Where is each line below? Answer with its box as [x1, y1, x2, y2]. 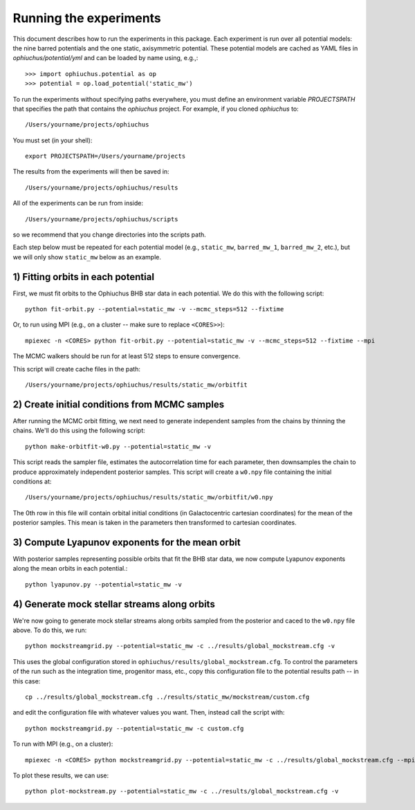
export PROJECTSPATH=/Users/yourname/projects [25, 152, 186, 160]
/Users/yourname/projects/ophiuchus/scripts [25, 215, 179, 223]
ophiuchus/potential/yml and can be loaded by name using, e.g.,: [12, 54, 199, 62]
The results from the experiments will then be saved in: [12, 167, 169, 176]
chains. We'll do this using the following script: [12, 426, 145, 435]
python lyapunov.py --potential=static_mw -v [25, 580, 183, 588]
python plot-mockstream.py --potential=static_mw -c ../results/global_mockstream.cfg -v [25, 787, 339, 795]
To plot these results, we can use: [12, 771, 109, 780]
